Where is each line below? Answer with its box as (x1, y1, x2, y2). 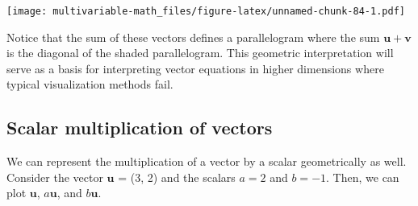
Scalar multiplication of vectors (6, 115, 273, 140)
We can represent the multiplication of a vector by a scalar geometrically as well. (6, 153, 407, 170)
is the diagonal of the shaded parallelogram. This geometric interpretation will (6, 44, 394, 61)
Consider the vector (6, 168, 103, 185)
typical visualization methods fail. (6, 76, 173, 93)
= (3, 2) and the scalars (118, 168, 236, 185)
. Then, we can (326, 168, 399, 185)
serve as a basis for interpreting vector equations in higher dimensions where (6, 60, 384, 76)
